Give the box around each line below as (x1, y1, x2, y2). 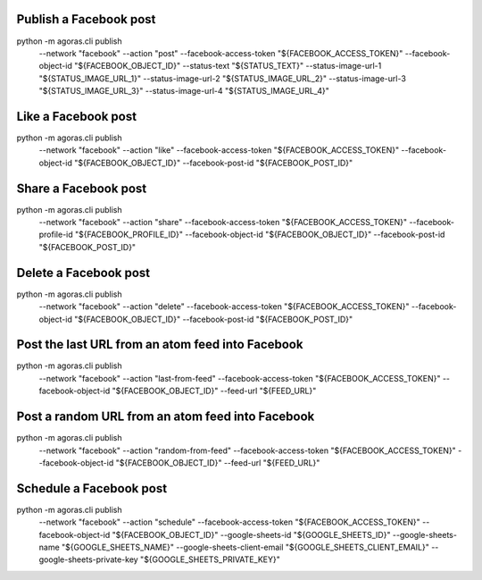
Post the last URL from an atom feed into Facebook (16, 337, 303, 352)
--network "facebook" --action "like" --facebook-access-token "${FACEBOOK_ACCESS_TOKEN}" (38, 145, 400, 156)
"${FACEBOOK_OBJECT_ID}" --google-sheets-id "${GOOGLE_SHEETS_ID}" (112, 529, 391, 540)
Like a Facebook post (16, 108, 137, 124)
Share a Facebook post (16, 181, 147, 196)
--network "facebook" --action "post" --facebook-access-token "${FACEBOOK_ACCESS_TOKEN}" (38, 47, 403, 58)
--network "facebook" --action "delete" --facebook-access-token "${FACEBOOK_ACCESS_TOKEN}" (38, 301, 410, 312)
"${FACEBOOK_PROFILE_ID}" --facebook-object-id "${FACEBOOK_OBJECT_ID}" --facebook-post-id (74, 229, 445, 240)
